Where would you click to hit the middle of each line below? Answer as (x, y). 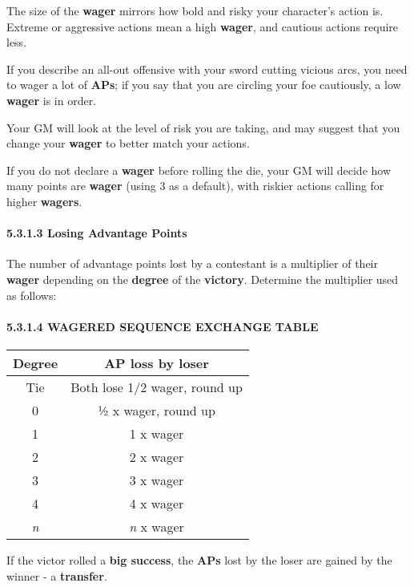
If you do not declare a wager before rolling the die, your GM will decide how (199, 170)
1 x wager (157, 433)
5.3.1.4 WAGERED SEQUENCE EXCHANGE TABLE (163, 326)
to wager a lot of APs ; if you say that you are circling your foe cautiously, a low (204, 85)
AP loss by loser (157, 362)
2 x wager (157, 456)
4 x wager (157, 503)
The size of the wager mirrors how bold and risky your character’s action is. (195, 10)
